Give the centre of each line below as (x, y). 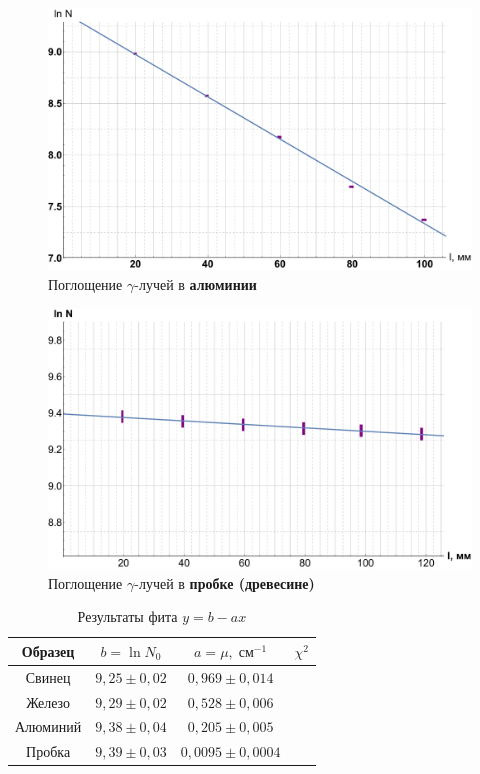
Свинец (48, 676)
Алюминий (48, 726)
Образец (48, 650)
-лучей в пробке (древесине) (224, 582)
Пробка (48, 751)
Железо (48, 701)
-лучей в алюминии (195, 283)
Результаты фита (127, 616)
